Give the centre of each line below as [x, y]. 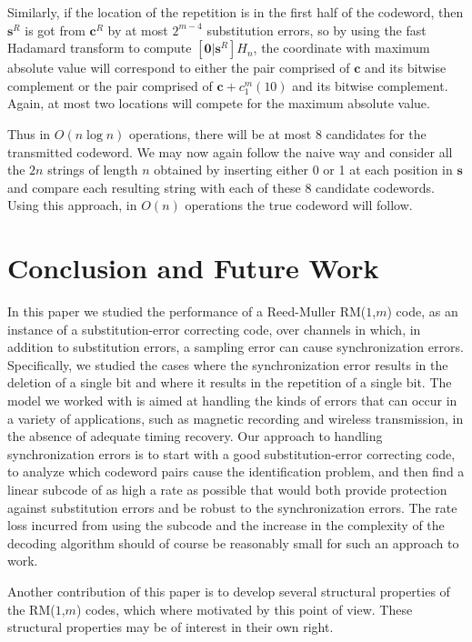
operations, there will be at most [221, 133]
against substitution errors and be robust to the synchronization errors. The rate [232, 507]
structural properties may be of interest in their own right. [171, 627]
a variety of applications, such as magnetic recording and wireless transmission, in [236, 418]
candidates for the [376, 133]
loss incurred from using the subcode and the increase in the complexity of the [226, 525]
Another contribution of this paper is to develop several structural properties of [229, 591]
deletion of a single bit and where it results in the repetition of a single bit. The [230, 382]
